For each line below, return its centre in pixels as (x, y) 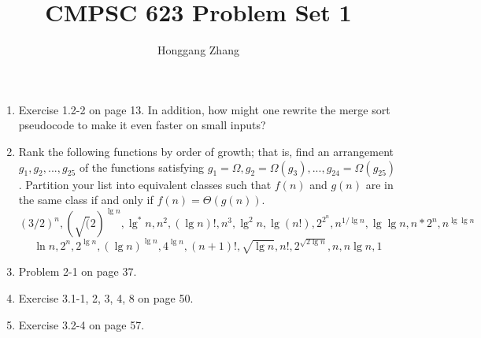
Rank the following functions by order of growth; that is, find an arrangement (206, 151)
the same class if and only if (86, 200)
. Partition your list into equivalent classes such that (145, 184)
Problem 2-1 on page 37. (78, 271)
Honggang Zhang (198, 50)
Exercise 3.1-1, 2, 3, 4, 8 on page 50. (106, 297)
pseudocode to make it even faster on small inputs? (142, 125)
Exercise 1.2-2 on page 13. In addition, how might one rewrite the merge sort (204, 109)
